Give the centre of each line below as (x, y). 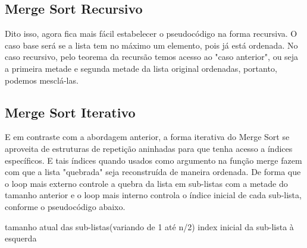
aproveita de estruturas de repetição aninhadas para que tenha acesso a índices (149, 148)
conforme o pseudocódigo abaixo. (65, 206)
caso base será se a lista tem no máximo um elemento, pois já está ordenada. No (151, 45)
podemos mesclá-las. (42, 80)
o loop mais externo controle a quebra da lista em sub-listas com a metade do (146, 183)
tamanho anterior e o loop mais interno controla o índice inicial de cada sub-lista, (153, 195)
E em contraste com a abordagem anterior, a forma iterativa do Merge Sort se (147, 137)
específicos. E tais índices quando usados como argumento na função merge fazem (153, 160)
